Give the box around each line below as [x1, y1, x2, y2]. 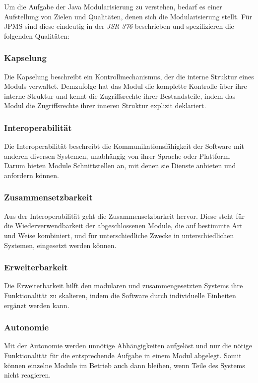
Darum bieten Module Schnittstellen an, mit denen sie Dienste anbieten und [4, 160, 236, 171]
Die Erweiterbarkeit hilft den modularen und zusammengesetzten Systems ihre [4, 280, 243, 291]
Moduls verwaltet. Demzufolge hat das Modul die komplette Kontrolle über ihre [4, 81, 247, 91]
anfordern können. [4, 170, 59, 180]
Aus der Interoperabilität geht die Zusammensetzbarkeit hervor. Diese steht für [4, 210, 245, 221]
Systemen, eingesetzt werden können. [4, 240, 117, 250]
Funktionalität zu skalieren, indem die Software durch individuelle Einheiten [4, 290, 236, 300]
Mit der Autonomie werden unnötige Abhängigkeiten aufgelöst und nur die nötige [4, 340, 252, 351]
